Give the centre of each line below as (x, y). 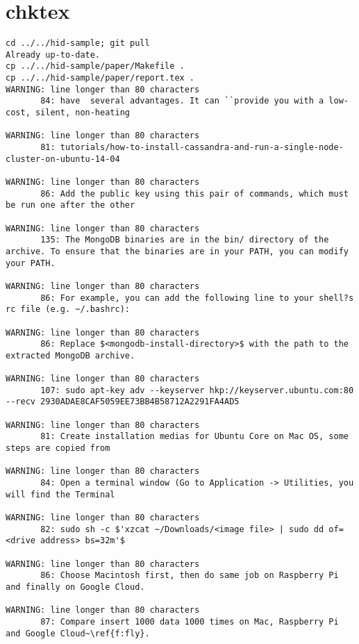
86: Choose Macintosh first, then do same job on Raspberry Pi (190, 576)
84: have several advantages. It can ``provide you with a (182, 101)
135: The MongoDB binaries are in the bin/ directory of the (185, 240)
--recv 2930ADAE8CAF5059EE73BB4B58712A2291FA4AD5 (123, 402)
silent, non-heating (82, 113)
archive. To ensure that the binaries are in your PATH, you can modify (177, 251)
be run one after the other (70, 205)
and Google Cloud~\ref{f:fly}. (78, 633)
